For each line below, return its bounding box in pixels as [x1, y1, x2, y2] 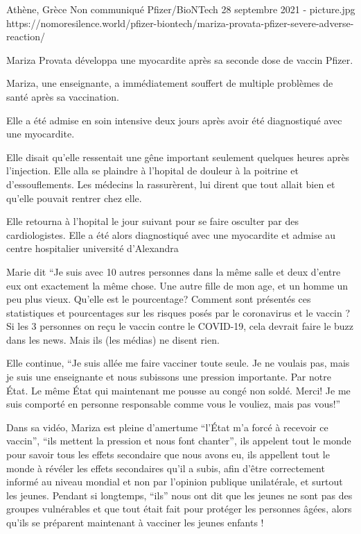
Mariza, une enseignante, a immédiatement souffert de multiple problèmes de [6, 76, 333, 90]
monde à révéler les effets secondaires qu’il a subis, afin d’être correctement [6, 460, 325, 475]
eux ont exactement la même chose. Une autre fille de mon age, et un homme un [6, 278, 349, 292]
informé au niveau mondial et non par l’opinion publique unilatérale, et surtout [6, 474, 343, 489]
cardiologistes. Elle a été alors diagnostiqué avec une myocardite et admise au [6, 227, 336, 242]
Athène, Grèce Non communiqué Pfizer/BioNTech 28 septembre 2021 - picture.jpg [6, 2, 355, 16]
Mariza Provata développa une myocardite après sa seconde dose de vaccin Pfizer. [6, 52, 353, 67]
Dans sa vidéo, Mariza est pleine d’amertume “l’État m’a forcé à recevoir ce [6, 419, 328, 434]
